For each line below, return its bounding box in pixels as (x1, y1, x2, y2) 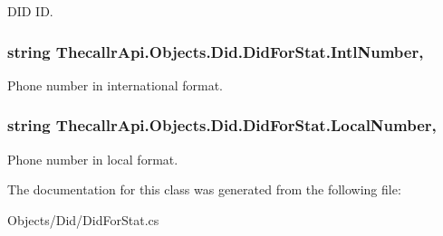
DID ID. (7, 2, 53, 20)
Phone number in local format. (7, 149, 178, 168)
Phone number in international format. (7, 75, 223, 94)
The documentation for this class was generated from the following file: (7, 180, 401, 199)
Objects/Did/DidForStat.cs (7, 210, 159, 229)
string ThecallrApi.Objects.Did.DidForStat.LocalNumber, (7, 114, 437, 137)
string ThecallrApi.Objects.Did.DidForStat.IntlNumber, (7, 40, 424, 62)
